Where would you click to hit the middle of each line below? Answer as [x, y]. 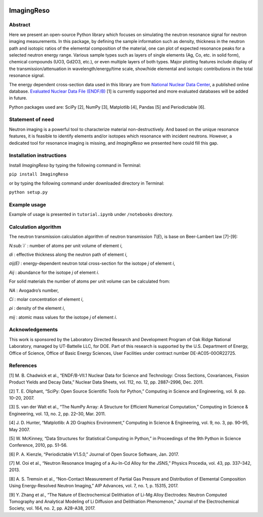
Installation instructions [38, 155]
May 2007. [19, 429]
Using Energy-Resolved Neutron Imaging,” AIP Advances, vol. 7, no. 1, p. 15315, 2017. [94, 486]
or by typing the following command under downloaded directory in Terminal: [87, 183]
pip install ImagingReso [38, 174]
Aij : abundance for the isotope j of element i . [54, 272]
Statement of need [31, 119]
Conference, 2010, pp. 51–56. [38, 445]
